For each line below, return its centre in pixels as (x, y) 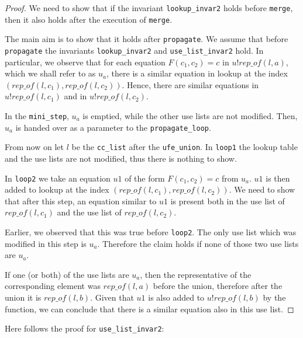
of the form (145, 178)
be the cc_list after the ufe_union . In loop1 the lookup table (185, 147)
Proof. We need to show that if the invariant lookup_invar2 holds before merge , (149, 8)
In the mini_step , (37, 116)
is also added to (176, 297)
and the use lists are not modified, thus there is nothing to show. (121, 158)
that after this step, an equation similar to (81, 201)
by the (274, 297)
